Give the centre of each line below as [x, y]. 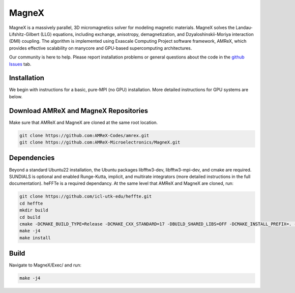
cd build [30, 217]
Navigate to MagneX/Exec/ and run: [45, 265]
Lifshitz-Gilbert [24, 34]
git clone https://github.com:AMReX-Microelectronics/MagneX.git [100, 142]
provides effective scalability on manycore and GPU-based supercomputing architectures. [101, 48]
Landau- [244, 28]
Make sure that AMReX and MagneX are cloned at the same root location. [84, 122]
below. [16, 96]
